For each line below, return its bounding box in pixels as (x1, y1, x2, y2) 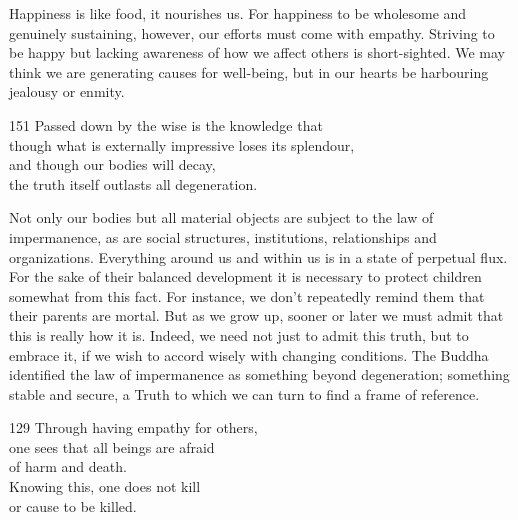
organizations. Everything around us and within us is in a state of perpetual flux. (9, 246, 508, 267)
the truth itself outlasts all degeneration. (9, 173, 258, 194)
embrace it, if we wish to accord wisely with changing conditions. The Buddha (9, 344, 489, 365)
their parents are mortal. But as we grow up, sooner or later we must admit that (9, 305, 504, 326)
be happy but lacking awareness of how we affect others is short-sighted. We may (9, 42, 505, 63)
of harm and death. (9, 456, 127, 477)
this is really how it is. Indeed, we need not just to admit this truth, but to (9, 324, 469, 345)
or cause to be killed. (9, 495, 137, 516)
